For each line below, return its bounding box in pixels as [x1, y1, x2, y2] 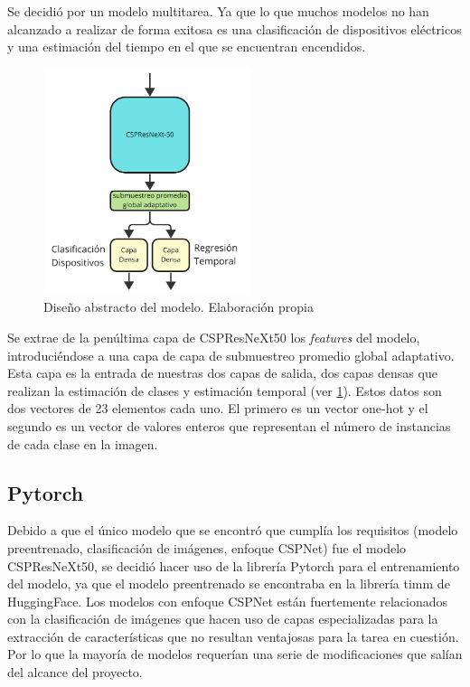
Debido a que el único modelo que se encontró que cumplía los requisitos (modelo [7, 521, 458, 540]
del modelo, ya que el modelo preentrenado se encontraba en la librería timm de [7, 574, 450, 593]
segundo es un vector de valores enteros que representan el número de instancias [7, 416, 451, 435]
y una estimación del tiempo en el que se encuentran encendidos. [7, 37, 366, 56]
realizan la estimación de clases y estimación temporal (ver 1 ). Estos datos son [7, 381, 442, 400]
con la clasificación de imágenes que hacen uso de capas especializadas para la [7, 609, 438, 628]
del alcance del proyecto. [7, 663, 143, 682]
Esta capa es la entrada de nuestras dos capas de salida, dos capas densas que [7, 363, 437, 382]
